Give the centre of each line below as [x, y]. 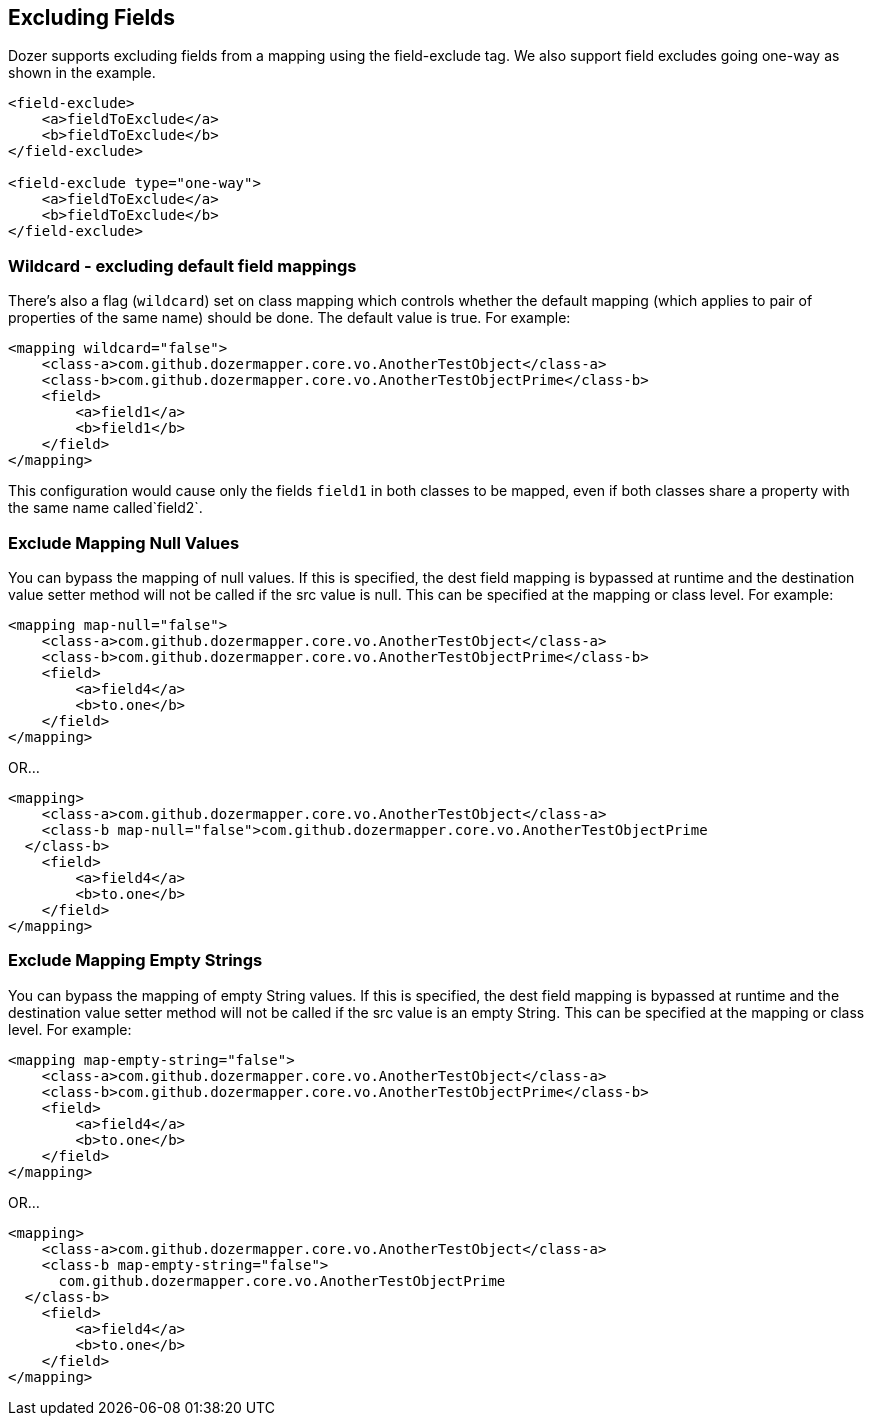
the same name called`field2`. [105, 508]
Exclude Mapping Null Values [124, 542]
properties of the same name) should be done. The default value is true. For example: [289, 318]
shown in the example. [82, 73]
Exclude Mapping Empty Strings [135, 960]
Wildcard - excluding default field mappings [182, 265]
